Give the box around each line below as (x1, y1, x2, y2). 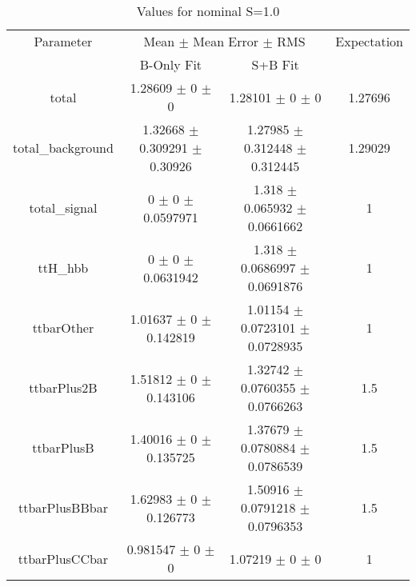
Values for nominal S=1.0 (136, 2, 280, 20)
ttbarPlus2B (29, 378, 98, 397)
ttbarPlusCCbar (18, 549, 109, 568)
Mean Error (193, 32, 259, 50)
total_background (13, 138, 114, 157)
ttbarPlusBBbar (18, 498, 108, 517)
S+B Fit (251, 55, 299, 74)
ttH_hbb (38, 258, 89, 277)
